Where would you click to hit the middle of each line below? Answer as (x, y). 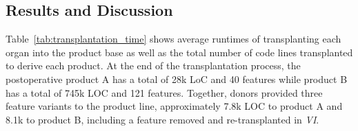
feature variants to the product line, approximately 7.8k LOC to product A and (174, 106)
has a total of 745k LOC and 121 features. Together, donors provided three (164, 92)
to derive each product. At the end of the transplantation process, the (153, 65)
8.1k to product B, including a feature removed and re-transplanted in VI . (162, 119)
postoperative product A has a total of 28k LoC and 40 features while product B (177, 79)
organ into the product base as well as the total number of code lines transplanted (179, 52)
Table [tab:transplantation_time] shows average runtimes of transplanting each (173, 39)
